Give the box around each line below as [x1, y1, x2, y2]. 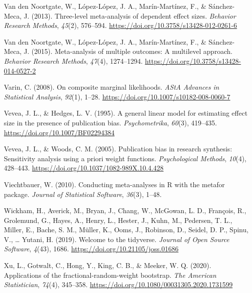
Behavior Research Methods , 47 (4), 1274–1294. [4, 55, 143, 66]
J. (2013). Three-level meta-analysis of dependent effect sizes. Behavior [23, 10, 236, 21]
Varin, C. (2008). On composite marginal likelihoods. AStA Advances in [4, 82, 219, 92]
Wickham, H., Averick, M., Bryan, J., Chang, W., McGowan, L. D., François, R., [4, 205, 247, 216]
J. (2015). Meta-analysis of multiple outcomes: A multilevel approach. [23, 46, 232, 56]
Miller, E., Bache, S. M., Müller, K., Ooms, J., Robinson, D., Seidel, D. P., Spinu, [4, 224, 249, 235]
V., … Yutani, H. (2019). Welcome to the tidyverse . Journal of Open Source [4, 234, 230, 244]
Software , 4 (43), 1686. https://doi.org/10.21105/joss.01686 [4, 244, 179, 254]
